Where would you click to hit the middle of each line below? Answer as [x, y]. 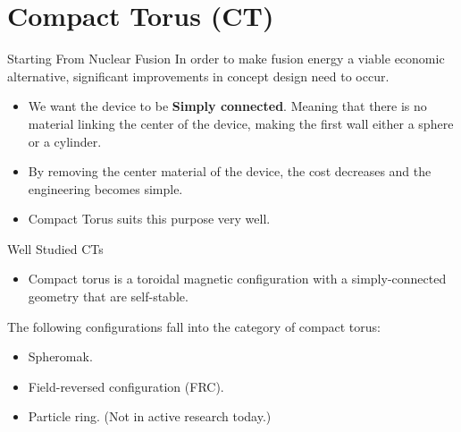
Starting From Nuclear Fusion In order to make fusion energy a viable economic [226, 59]
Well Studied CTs [55, 248]
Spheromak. [60, 356]
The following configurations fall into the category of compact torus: [194, 326]
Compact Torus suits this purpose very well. [149, 219]
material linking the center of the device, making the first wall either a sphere [241, 123]
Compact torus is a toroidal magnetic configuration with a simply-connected [237, 279]
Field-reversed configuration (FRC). [126, 386]
